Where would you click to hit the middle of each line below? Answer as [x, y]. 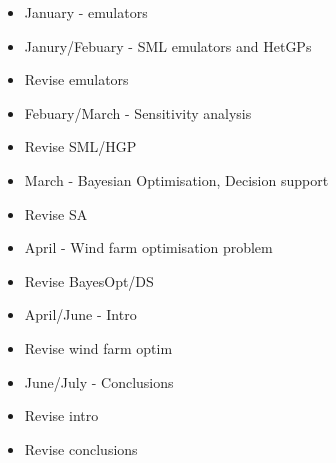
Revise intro [61, 415]
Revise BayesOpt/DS [89, 280]
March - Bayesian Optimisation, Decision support [176, 179]
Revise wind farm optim [98, 347]
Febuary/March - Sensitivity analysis [138, 112]
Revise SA [56, 213]
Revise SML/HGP [80, 146]
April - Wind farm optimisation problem [148, 247]
